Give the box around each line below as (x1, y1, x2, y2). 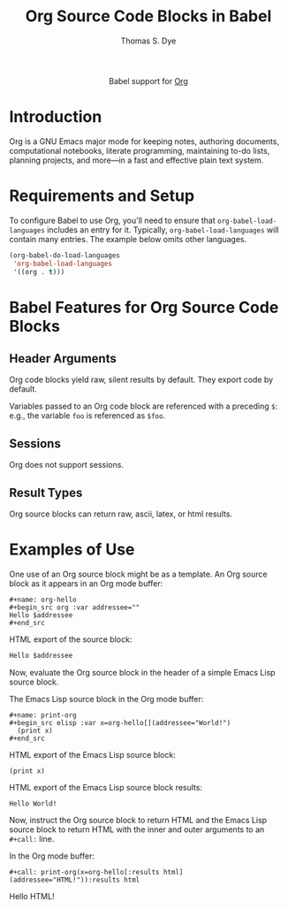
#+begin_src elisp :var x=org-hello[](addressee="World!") (9, 718, 231, 727)
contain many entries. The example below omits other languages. (9, 233, 247, 244)
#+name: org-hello (9, 595, 77, 604)
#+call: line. (9, 833, 55, 844)
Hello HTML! (9, 890, 55, 901)
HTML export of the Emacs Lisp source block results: (9, 782, 203, 792)
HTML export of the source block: (9, 634, 133, 645)
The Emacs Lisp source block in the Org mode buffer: (9, 693, 204, 704)
